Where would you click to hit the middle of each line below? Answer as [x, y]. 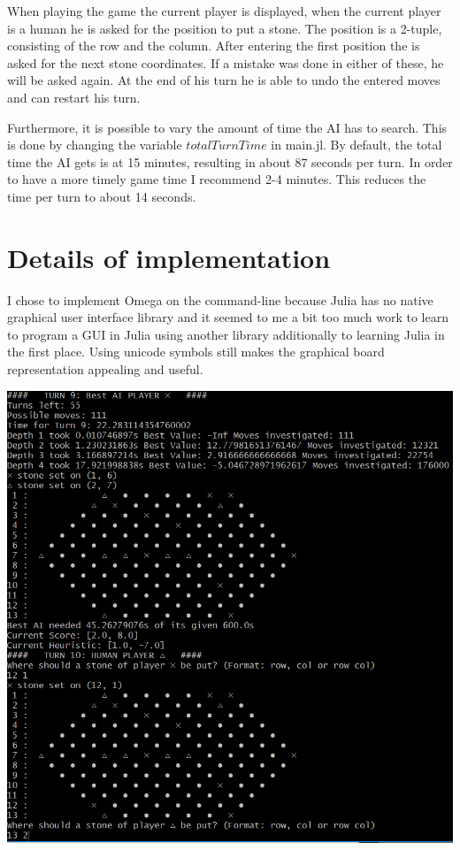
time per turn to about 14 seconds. [102, 196]
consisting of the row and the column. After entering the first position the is [214, 46]
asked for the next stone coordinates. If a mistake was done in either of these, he [226, 62]
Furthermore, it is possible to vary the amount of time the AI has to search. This [227, 127]
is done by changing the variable [95, 145]
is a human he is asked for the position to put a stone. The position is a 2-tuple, [225, 28]
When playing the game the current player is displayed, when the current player [224, 11]
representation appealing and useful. [105, 369]
